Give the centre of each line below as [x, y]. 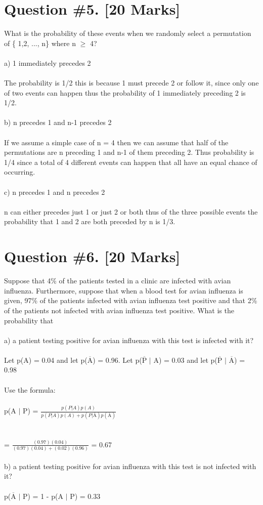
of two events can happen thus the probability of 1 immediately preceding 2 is [125, 92]
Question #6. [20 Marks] [92, 256]
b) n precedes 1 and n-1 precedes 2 [58, 122]
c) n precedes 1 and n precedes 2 [55, 192]
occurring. [20, 172]
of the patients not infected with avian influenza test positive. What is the [119, 310]
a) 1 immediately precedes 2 [48, 62]
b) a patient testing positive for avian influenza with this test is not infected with [130, 466]
